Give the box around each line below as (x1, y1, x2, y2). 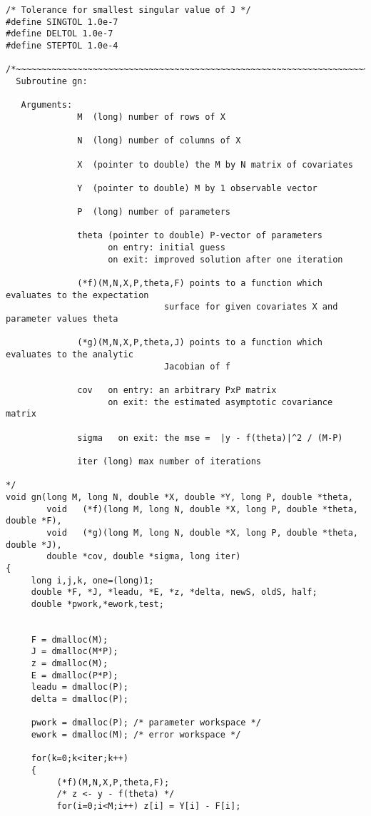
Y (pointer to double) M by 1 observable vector (77, 183, 317, 193)
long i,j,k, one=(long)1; (31, 575, 154, 586)
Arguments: (21, 100, 73, 111)
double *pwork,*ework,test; (31, 598, 164, 609)
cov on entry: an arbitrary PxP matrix (77, 385, 277, 395)
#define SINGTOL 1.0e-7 (6, 16, 118, 27)
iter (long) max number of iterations (77, 456, 261, 466)
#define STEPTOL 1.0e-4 (6, 40, 118, 51)
